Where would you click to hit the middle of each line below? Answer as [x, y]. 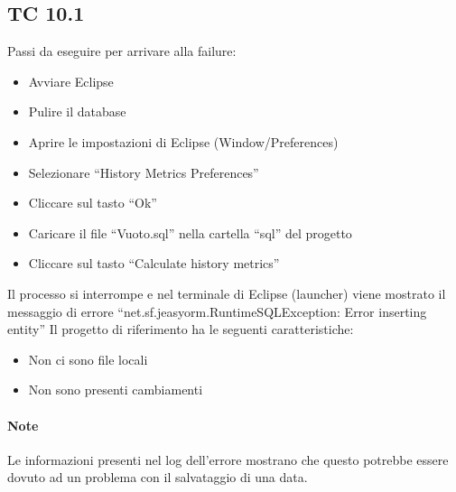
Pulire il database [77, 111]
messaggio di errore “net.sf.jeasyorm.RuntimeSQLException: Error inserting [217, 311]
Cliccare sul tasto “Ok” [93, 203]
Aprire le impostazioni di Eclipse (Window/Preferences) [183, 141]
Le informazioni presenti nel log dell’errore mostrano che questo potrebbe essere [228, 459]
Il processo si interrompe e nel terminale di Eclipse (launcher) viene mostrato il [227, 293]
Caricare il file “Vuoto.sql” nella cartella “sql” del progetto [190, 232]
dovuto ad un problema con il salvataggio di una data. [158, 477]
